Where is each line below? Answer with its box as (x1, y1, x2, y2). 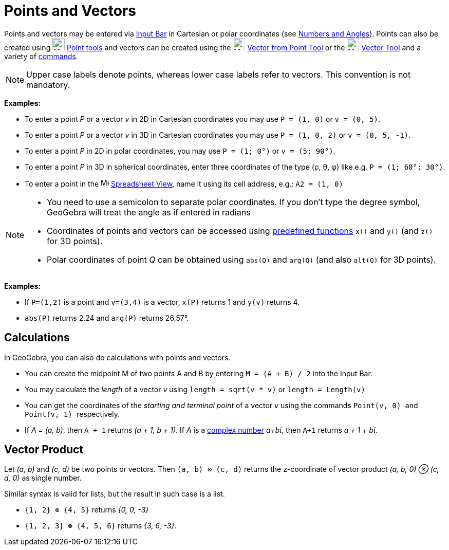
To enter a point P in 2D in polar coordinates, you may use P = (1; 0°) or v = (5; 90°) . (25, 146, 335, 155)
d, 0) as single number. (4, 473, 82, 483)
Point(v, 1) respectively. (25, 409, 120, 418)
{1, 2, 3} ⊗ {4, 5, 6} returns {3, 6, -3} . (25, 521, 177, 530)
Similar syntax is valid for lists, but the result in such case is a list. (4, 489, 225, 499)
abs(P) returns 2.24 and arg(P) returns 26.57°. (25, 313, 189, 322)
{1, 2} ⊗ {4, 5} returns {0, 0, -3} (25, 505, 149, 515)
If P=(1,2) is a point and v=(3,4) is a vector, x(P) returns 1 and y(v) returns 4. (25, 297, 300, 306)
